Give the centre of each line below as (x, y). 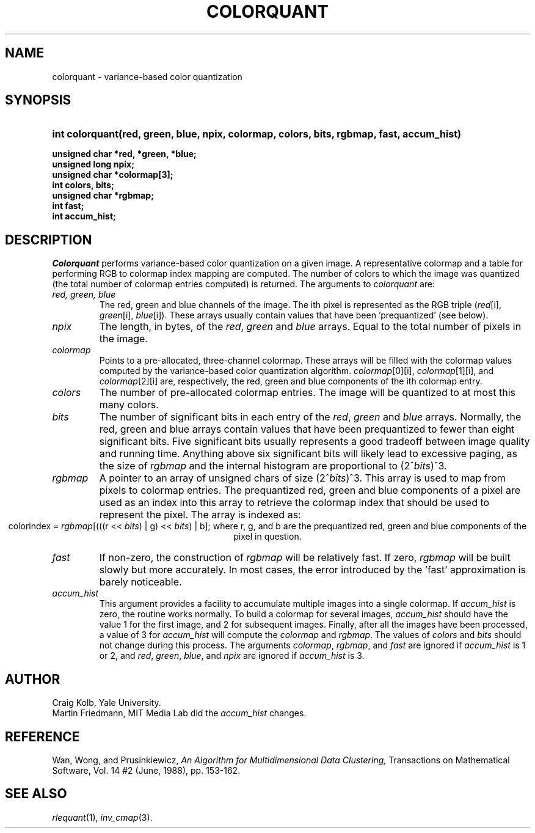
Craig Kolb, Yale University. (107, 703)
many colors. (129, 405)
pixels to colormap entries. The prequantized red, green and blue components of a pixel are (310, 490)
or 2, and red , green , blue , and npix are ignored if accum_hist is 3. (232, 656)
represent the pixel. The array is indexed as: (200, 515)
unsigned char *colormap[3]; (113, 175)
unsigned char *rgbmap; (103, 196)
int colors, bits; (83, 185)
